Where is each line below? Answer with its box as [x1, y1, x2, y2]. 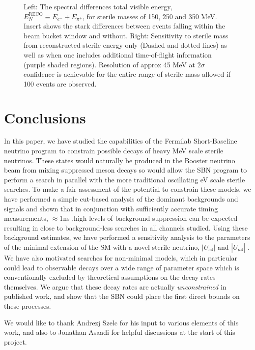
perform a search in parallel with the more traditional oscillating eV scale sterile [4, 174, 245, 184]
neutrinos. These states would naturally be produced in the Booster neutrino [4, 155, 235, 165]
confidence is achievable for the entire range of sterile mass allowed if [24, 69, 231, 79]
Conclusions [4, 107, 86, 127]
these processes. [4, 300, 51, 311]
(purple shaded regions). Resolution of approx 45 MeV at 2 [24, 59, 201, 69]
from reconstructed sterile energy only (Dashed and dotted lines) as [24, 40, 227, 50]
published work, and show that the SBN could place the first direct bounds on [4, 291, 240, 301]
